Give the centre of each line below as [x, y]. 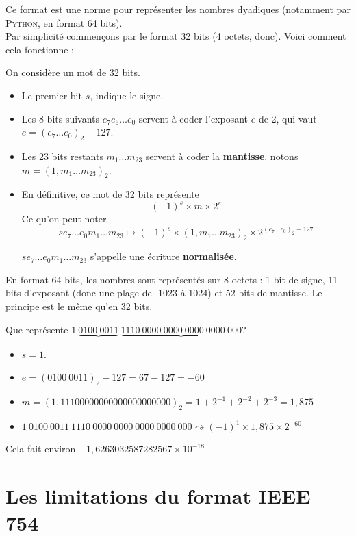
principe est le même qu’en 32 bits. [79, 306]
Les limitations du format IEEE [158, 495]
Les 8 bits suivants [61, 118]
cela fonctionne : [40, 49]
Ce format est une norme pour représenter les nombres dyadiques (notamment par [178, 9]
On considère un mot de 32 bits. [73, 72]
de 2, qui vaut [288, 118]
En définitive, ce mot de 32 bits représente [110, 194]
